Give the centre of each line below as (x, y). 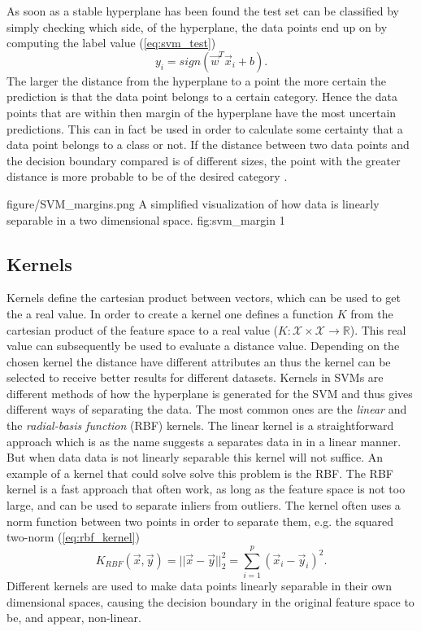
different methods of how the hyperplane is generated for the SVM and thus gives (210, 393)
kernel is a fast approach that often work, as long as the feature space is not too (206, 489)
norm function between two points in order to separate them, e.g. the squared (200, 521)
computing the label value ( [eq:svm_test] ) (111, 43)
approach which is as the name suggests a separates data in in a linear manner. (204, 441)
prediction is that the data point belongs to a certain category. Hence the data (202, 96)
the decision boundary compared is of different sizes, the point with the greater (204, 160)
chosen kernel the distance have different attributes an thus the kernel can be (199, 361)
